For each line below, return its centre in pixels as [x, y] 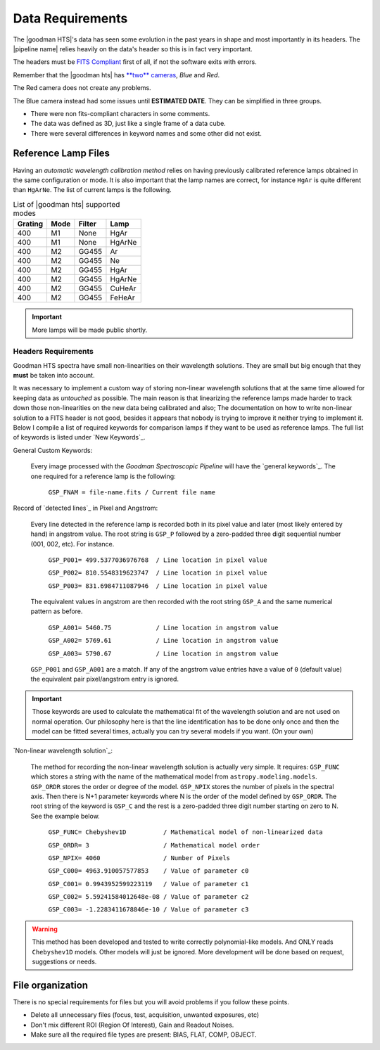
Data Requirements [70, 18]
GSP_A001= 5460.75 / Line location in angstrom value [163, 627]
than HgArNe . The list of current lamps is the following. [92, 190]
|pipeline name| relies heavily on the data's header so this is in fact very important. [133, 49]
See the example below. [65, 816]
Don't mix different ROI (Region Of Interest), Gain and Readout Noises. [132, 1025]
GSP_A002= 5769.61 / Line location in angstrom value [163, 641]
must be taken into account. [54, 376]
